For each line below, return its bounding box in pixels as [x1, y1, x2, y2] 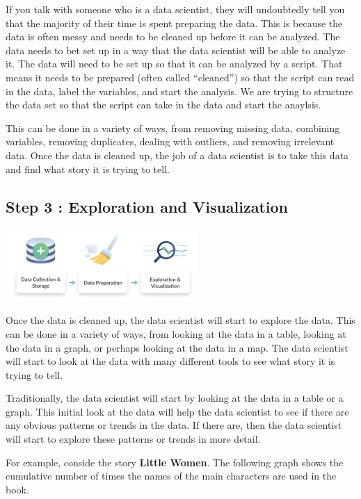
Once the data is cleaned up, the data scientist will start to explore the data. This [6, 313, 355, 327]
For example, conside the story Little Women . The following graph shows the [6, 455, 344, 469]
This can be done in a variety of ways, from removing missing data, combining [6, 120, 340, 135]
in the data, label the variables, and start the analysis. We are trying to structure [6, 83, 353, 98]
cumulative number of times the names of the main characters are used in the [6, 468, 337, 483]
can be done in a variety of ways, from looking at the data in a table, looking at [6, 326, 346, 341]
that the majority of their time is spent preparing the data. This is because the [6, 15, 343, 30]
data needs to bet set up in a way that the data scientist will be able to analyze [6, 42, 346, 57]
